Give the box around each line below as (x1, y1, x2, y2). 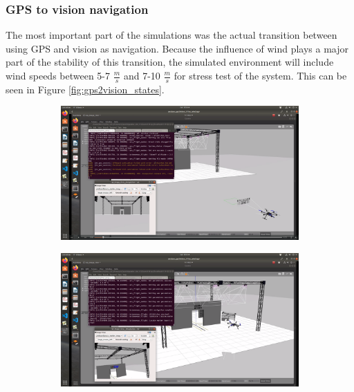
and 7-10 (123, 68, 160, 82)
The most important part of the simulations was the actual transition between (6, 28, 337, 42)
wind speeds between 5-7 (6, 68, 111, 82)
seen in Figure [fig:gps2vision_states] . (6, 82, 165, 96)
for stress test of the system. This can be (174, 68, 347, 82)
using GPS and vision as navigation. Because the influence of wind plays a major (6, 41, 348, 55)
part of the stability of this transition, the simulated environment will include (6, 55, 334, 69)
